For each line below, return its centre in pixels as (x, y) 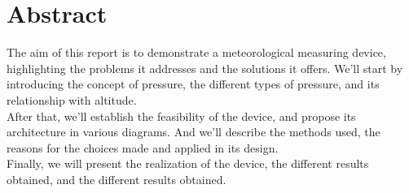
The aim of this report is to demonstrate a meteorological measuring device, (196, 52)
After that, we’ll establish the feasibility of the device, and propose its (181, 116)
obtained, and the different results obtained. (117, 179)
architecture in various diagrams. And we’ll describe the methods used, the (194, 132)
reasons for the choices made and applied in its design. (143, 147)
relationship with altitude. (72, 99)
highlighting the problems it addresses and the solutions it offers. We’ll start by (205, 68)
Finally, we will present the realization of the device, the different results (188, 163)
